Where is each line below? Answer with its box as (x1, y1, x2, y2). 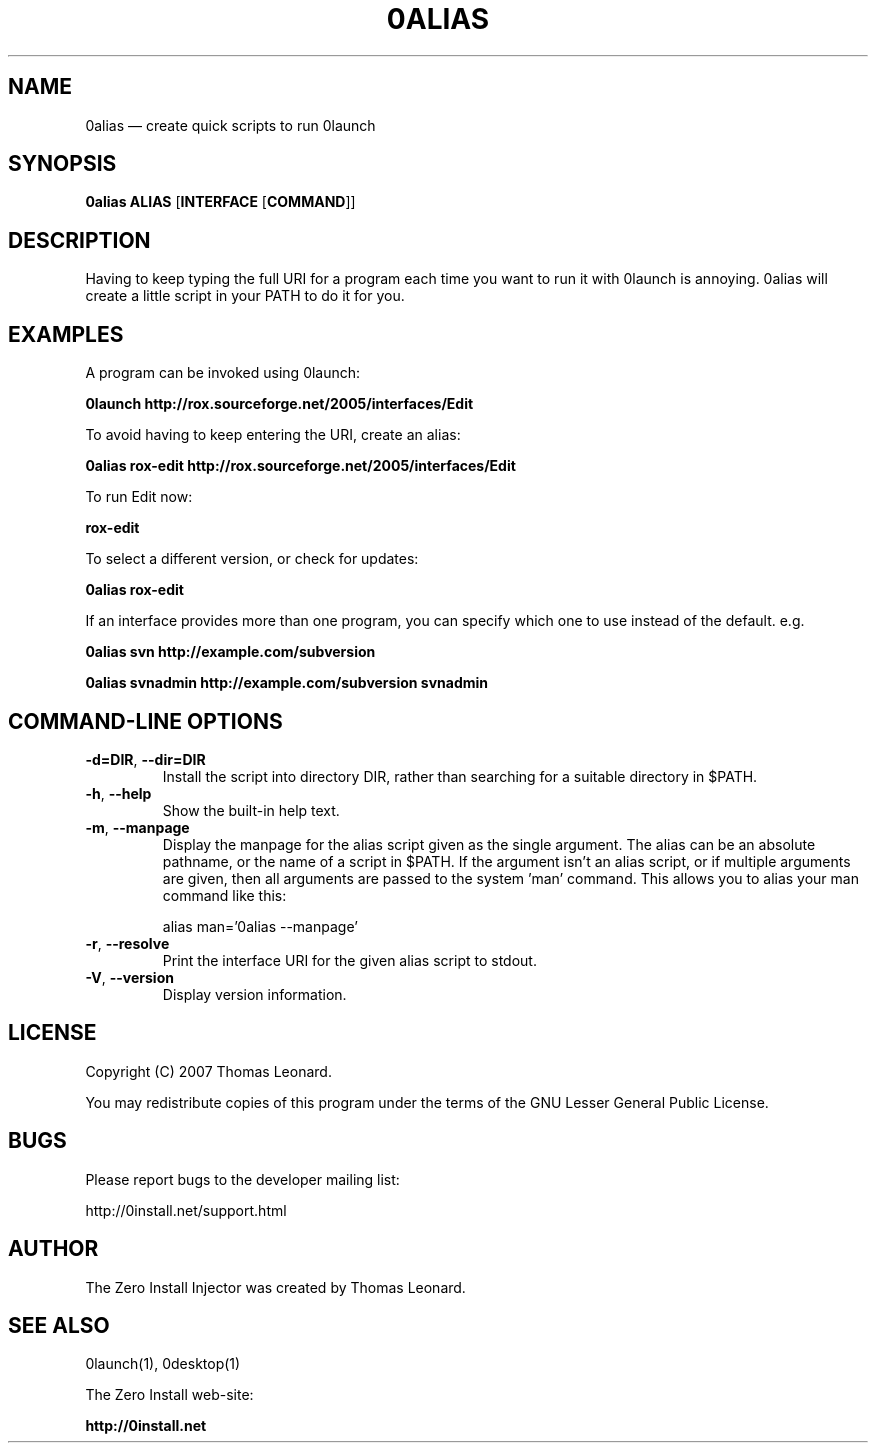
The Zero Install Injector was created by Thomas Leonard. (85, 1278, 466, 1296)
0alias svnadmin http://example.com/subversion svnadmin (85, 674, 489, 692)
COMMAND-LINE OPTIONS (8, 708, 283, 734)
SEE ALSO (8, 1312, 110, 1338)
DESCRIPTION (8, 227, 151, 253)
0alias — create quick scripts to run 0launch (85, 116, 376, 134)
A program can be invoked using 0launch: (85, 364, 361, 382)
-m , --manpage (85, 818, 190, 836)
